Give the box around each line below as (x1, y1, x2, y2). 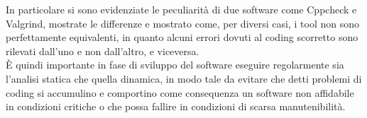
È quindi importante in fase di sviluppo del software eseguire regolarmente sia (6, 57, 344, 72)
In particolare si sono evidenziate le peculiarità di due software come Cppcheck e (6, 2, 357, 16)
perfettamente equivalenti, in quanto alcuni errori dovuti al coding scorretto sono (6, 30, 358, 45)
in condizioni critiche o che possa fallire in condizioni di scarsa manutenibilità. (6, 99, 346, 114)
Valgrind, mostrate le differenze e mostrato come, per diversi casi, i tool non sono (6, 16, 359, 30)
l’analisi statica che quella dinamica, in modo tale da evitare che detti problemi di (6, 71, 362, 85)
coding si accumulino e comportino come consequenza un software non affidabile (6, 85, 354, 100)
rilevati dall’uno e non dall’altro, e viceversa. (6, 43, 199, 58)
